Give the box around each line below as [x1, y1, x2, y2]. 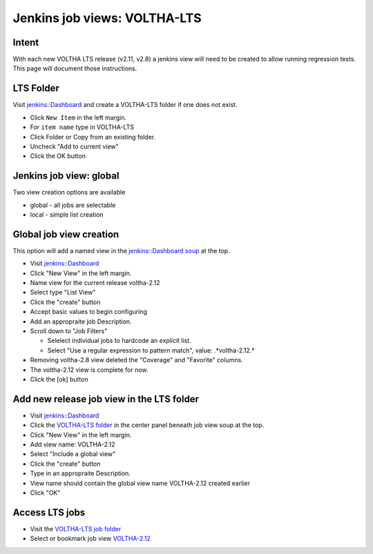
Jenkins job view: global [12, 170, 119, 182]
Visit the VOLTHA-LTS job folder [30, 524, 122, 533]
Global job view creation [12, 228, 119, 240]
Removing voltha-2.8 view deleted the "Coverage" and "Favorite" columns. [30, 356, 243, 364]
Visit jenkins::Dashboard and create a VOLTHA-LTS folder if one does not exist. [12, 101, 238, 109]
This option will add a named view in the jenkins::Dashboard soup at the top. [12, 246, 231, 255]
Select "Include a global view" [30, 450, 116, 458]
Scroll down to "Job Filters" [30, 327, 108, 335]
